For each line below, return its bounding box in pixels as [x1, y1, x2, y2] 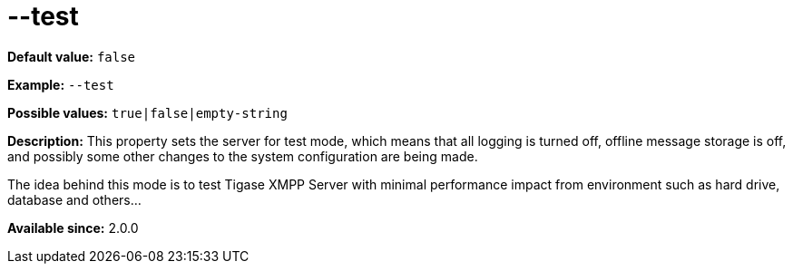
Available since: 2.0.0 [7, 219, 139, 236]
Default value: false [7, 48, 136, 64]
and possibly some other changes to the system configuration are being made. [7, 148, 478, 164]
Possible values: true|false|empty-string [7, 104, 288, 121]
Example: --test [7, 76, 114, 92]
